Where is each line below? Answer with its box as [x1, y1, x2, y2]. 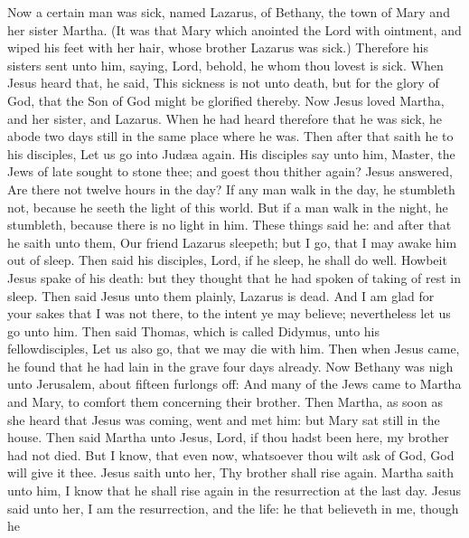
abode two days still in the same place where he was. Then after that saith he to [7, 127, 454, 146]
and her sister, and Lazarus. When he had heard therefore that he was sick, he [7, 109, 443, 127]
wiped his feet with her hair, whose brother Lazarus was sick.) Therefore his [7, 38, 429, 57]
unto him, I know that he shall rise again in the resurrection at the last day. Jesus [7, 481, 462, 500]
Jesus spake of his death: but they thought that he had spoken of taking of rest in [7, 268, 461, 287]
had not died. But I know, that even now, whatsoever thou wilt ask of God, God [7, 445, 455, 464]
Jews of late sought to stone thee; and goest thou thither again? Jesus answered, [7, 162, 453, 181]
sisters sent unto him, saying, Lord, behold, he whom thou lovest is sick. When [7, 55, 444, 74]
